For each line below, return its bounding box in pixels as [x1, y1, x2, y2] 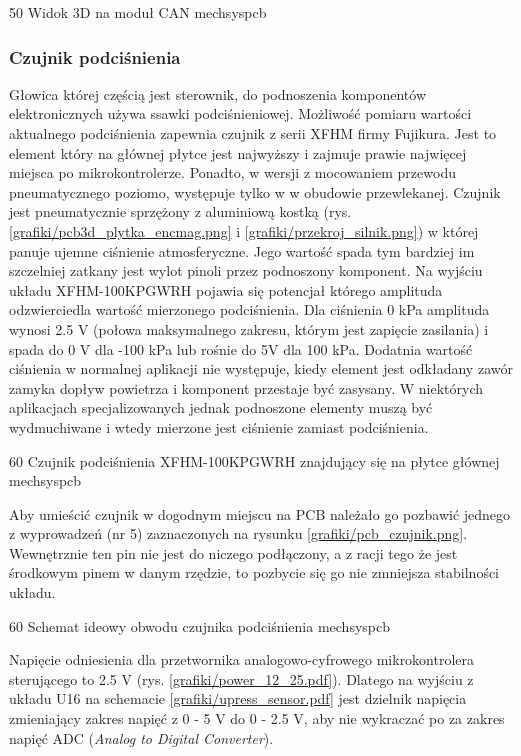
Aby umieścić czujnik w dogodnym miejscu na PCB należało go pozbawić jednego [9, 503, 511, 524]
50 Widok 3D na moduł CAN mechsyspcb [9, 2, 267, 22]
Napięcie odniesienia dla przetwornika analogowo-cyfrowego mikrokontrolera [9, 649, 475, 670]
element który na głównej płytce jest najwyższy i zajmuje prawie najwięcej [9, 142, 467, 163]
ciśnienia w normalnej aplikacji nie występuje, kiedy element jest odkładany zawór [9, 358, 513, 379]
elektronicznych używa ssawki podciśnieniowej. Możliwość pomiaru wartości [9, 103, 472, 124]
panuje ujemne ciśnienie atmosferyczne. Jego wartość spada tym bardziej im [9, 240, 475, 261]
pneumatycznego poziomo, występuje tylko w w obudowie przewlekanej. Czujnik [9, 181, 501, 202]
